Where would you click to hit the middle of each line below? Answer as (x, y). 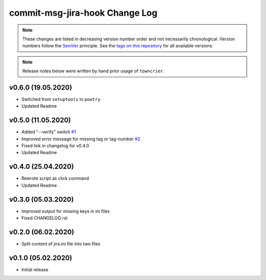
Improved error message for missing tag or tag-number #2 (81, 139)
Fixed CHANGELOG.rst (45, 218)
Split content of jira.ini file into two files (61, 244)
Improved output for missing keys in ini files (66, 211)
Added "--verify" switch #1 (49, 132)
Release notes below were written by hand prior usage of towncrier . (93, 71)
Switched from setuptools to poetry (61, 99)
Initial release (35, 269)
